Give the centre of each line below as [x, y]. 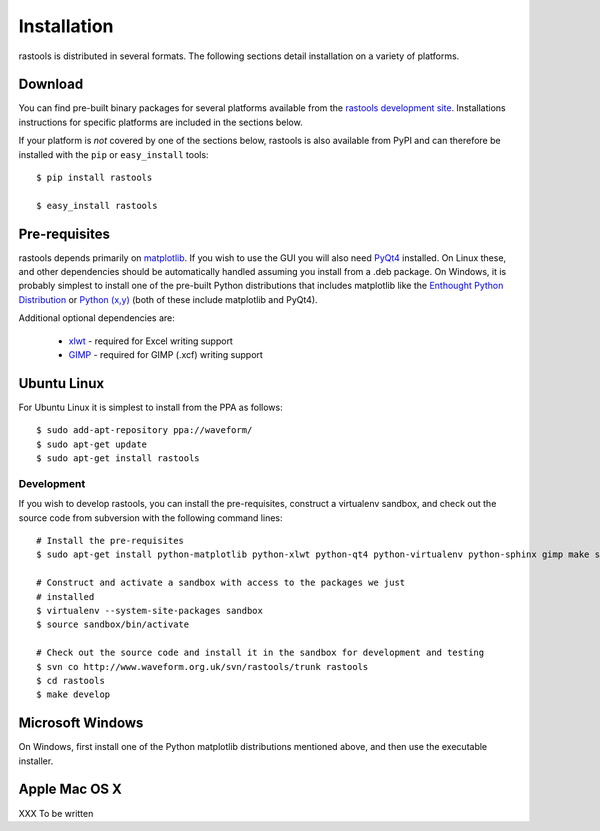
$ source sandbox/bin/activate [113, 624]
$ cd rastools [70, 680]
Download [51, 84]
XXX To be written [56, 813]
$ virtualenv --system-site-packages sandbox [150, 610]
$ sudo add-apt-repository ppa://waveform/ [144, 430]
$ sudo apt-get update [92, 444]
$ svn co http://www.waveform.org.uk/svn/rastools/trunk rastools [202, 666]
